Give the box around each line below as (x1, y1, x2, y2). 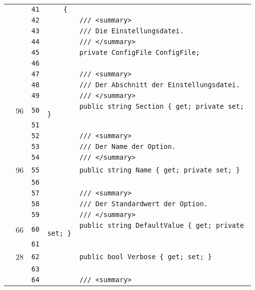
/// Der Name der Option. (79, 143, 176, 150)
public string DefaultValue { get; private (79, 221, 244, 229)
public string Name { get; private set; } (79, 166, 240, 174)
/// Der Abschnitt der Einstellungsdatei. (79, 81, 240, 89)
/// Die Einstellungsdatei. (79, 27, 184, 35)
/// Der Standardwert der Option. (79, 200, 208, 208)
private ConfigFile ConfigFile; (79, 48, 200, 56)
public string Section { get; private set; (79, 102, 244, 110)
